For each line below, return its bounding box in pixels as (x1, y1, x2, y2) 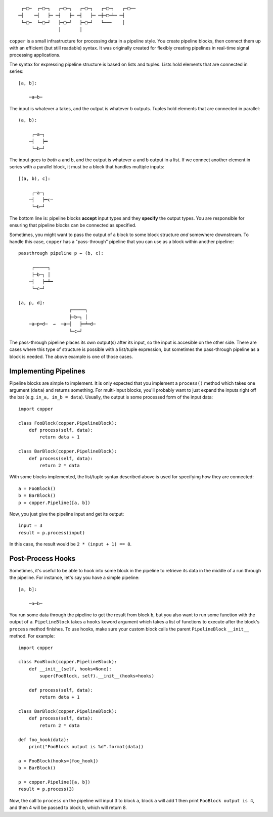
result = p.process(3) (18, 786, 75, 792)
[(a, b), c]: (18, 175, 51, 181)
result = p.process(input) (18, 530, 85, 535)
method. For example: (9, 633, 55, 639)
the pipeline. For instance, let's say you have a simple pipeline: (9, 574, 140, 581)
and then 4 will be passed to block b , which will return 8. (9, 804, 127, 811)
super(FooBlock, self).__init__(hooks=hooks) (39, 673, 154, 679)
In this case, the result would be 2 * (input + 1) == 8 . (9, 541, 132, 547)
